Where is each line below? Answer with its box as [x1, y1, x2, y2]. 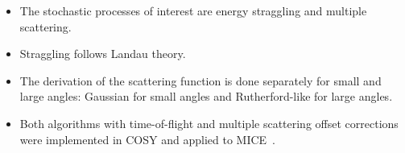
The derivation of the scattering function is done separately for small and [19, 72, 382, 89]
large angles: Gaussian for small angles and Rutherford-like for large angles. [19, 88, 393, 105]
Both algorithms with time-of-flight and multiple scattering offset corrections [19, 114, 399, 131]
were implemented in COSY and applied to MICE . [19, 130, 275, 147]
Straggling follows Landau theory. [19, 45, 186, 62]
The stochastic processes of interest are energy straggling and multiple [19, 2, 367, 19]
